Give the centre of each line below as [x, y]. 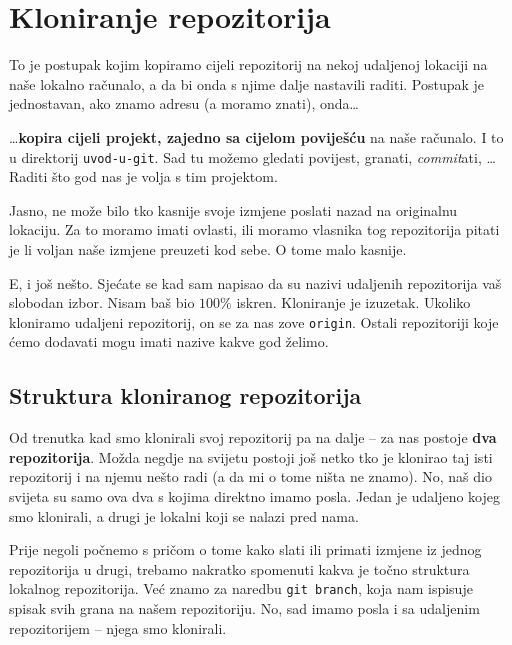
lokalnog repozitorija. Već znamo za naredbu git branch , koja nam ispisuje [241, 588]
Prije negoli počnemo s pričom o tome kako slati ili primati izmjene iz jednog [245, 549]
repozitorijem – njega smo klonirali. [118, 627]
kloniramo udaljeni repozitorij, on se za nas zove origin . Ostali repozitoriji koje [254, 321]
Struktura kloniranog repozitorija [185, 395]
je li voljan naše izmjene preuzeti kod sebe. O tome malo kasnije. [208, 248]
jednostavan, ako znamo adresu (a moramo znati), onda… [184, 103]
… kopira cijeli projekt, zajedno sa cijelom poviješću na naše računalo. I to [256, 136]
